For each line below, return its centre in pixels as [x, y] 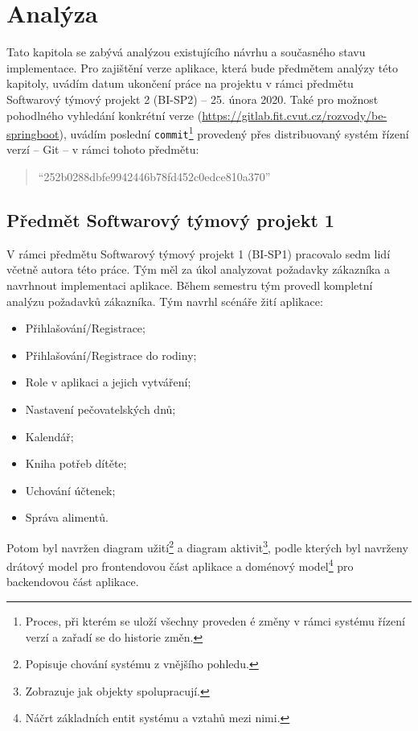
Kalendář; [49, 436]
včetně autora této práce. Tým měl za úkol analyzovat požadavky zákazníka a [198, 269]
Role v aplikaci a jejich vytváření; [108, 382]
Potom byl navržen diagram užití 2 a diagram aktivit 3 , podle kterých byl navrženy [207, 546]
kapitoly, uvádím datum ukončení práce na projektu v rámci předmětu [180, 83]
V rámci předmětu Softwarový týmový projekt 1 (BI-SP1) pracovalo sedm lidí [199, 253]
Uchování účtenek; [70, 490]
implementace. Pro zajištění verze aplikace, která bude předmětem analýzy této [202, 67]
